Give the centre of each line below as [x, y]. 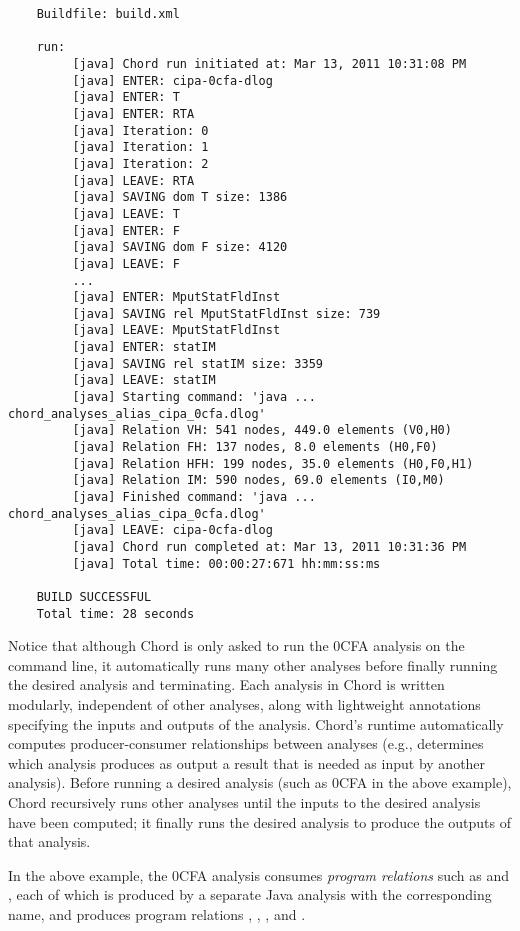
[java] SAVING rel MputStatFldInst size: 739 [226, 313]
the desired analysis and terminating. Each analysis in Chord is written [226, 684]
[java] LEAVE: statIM [144, 380]
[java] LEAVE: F [126, 263]
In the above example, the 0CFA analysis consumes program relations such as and [259, 874]
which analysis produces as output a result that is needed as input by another [247, 762]
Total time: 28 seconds [115, 613]
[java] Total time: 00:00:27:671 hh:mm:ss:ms [226, 563]
